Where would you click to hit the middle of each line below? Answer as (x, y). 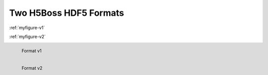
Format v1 (32, 51)
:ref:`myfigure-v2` (28, 37)
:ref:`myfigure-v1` (27, 28)
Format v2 (32, 68)
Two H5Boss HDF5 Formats (67, 13)
